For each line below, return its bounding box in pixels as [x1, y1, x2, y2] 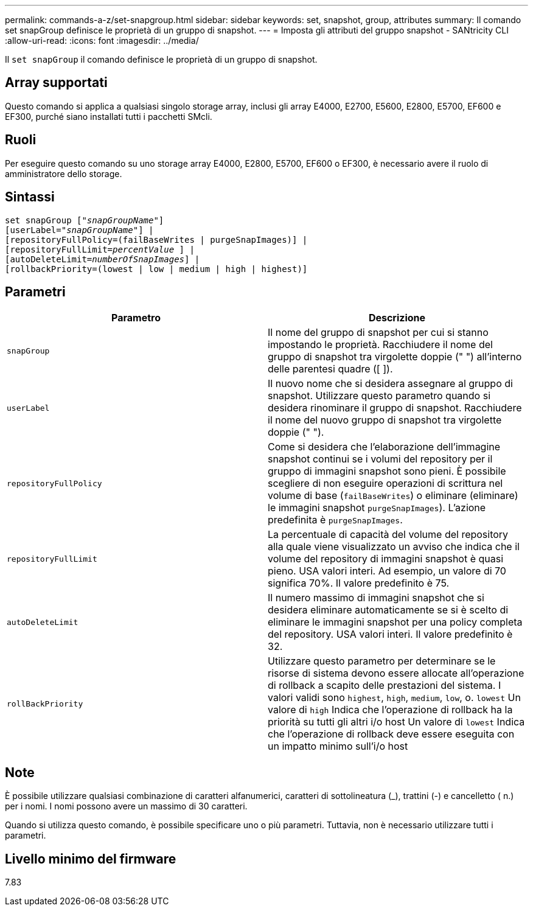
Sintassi [5, 189, 55, 205]
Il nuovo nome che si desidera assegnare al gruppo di [268, 377, 513, 390]
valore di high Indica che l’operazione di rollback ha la [268, 703, 513, 716]
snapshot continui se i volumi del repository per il [268, 453, 493, 466]
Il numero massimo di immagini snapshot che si [268, 592, 484, 604]
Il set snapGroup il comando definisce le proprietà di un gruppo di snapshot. [5, 54, 318, 65]
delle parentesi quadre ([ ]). [268, 363, 393, 375]
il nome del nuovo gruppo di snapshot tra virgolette [268, 414, 502, 427]
